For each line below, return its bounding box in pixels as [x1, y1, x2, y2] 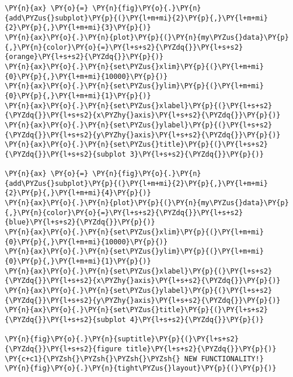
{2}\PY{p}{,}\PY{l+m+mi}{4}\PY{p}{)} [5, 189, 151, 198]
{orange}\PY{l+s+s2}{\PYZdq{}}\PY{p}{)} [5, 53, 164, 61]
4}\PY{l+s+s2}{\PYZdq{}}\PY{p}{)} [130, 316, 264, 324]
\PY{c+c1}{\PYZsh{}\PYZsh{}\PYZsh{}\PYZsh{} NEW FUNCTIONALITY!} [5, 354, 264, 363]
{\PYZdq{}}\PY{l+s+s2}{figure [5, 344, 122, 353]
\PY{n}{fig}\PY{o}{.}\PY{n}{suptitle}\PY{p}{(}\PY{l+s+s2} [5, 335, 239, 344]
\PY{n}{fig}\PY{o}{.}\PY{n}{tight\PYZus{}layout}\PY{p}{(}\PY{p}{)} [5, 364, 277, 373]
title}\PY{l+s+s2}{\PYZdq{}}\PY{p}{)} [125, 344, 277, 353]
